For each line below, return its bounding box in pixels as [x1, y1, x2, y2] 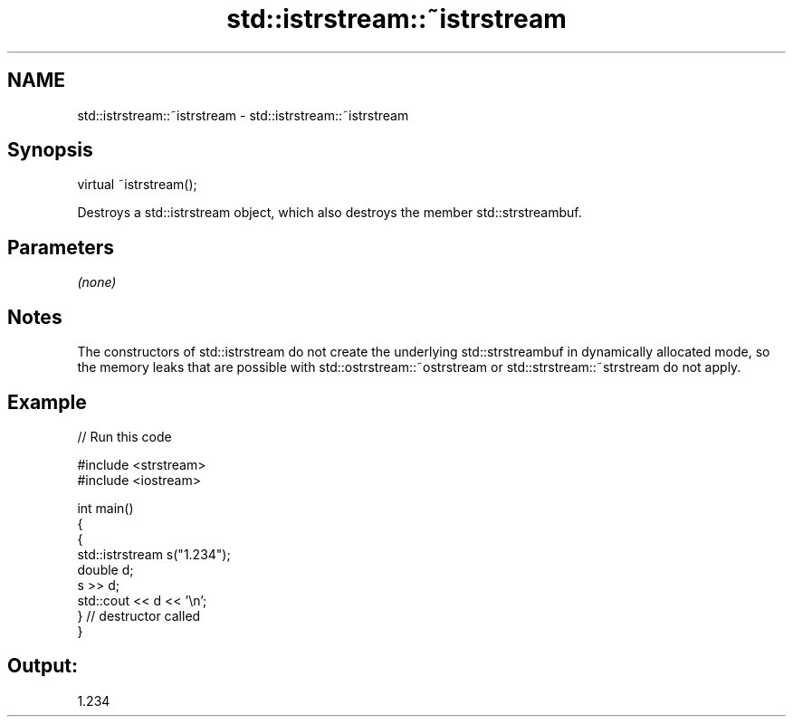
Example [7, 390, 87, 414]
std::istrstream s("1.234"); [77, 546, 231, 562]
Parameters [7, 235, 114, 259]
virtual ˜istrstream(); [77, 176, 197, 193]
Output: [7, 654, 78, 678]
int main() [77, 500, 134, 516]
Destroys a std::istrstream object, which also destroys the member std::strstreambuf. [77, 205, 582, 221]
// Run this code [77, 428, 172, 444]
